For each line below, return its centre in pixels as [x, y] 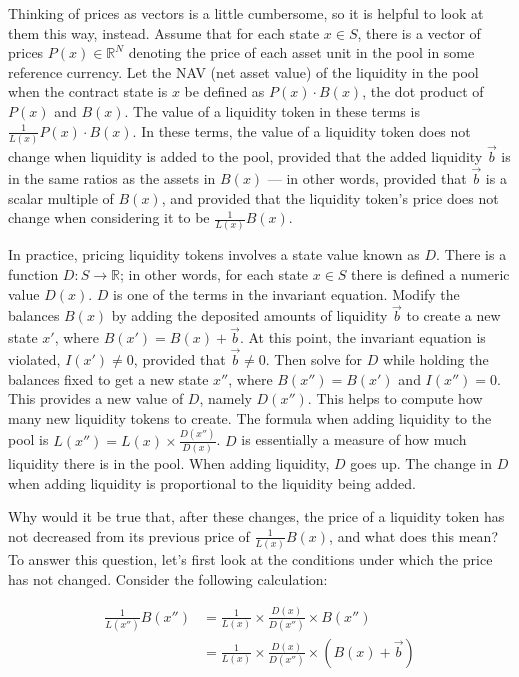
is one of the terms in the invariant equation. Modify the [286, 293]
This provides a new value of [96, 398]
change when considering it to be [109, 217]
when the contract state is [88, 91]
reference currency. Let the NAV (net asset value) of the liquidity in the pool [243, 71]
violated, [34, 359]
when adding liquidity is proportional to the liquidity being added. [212, 482]
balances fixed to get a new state [108, 378]
